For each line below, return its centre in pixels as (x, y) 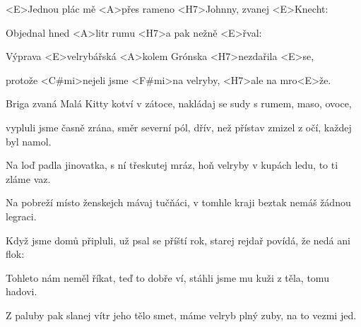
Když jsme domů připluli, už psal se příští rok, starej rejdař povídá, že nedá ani (178, 240)
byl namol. (29, 141)
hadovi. (22, 291)
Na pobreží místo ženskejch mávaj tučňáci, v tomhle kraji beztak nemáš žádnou (178, 202)
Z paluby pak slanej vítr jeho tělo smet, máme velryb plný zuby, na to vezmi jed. (181, 315)
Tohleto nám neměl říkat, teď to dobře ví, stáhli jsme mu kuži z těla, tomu (167, 277)
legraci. (21, 216)
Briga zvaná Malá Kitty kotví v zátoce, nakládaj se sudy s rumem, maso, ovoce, (179, 103)
